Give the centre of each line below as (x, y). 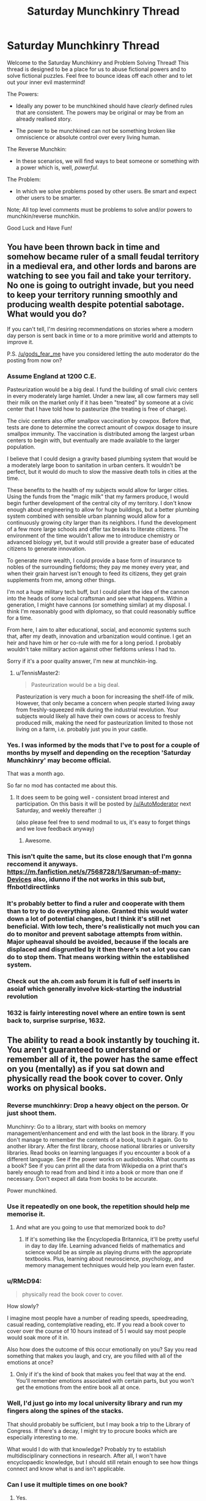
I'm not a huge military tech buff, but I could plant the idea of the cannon (98, 592)
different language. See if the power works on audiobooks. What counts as (101, 1159)
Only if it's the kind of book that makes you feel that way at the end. (101, 1374)
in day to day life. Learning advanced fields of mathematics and (105, 1246)
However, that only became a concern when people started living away (105, 703)
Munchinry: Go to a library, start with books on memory (76, 1126)
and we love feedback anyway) (55, 829)
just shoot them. (32, 1114)
